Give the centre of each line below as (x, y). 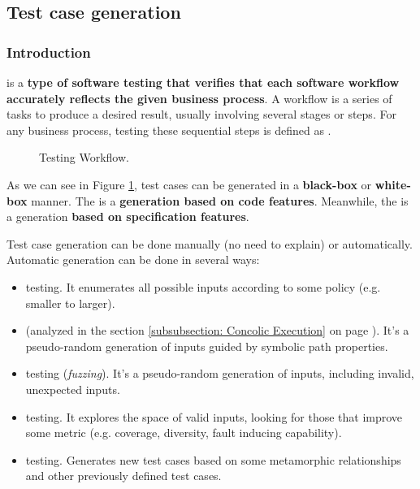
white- (393, 184)
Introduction (49, 52)
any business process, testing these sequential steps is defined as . (169, 130)
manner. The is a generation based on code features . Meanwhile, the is (220, 200)
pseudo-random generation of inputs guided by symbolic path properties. (207, 346)
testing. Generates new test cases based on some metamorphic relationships (213, 459)
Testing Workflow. (84, 157)
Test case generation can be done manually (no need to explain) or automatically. (210, 243)
